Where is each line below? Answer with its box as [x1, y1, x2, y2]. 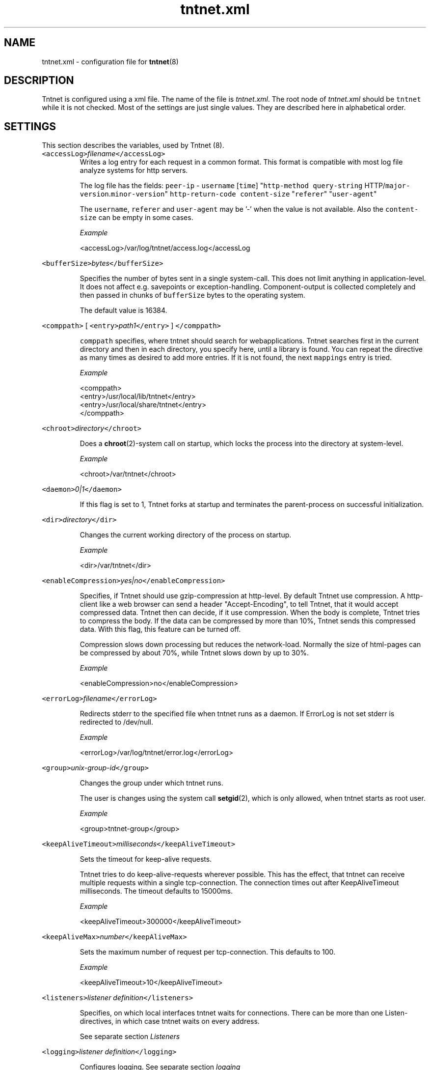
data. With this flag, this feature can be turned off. [80, 625, 241, 634]
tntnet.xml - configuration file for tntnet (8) [42, 57, 179, 66]
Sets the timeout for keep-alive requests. [80, 855, 212, 864]
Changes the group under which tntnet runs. [80, 779, 223, 788]
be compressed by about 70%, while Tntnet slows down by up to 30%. [80, 648, 309, 657]
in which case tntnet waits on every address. [115, 1017, 260, 1026]
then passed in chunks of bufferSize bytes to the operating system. [80, 291, 305, 300]
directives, [80, 1017, 114, 1026]
